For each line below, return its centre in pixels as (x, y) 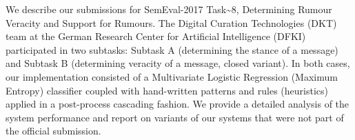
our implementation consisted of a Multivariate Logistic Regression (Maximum (172, 76)
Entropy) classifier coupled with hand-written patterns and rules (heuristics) (167, 90)
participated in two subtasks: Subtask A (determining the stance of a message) (172, 49)
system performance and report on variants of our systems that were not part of (175, 117)
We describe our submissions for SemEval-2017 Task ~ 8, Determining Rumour (169, 9)
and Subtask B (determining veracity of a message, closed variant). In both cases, (178, 63)
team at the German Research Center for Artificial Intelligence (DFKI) (156, 36)
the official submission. (53, 131)
